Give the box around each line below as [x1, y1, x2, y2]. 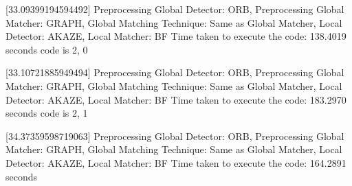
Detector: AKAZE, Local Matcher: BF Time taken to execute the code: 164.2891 [5, 155, 346, 170]
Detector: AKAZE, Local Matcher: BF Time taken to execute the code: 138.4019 [5, 29, 346, 43]
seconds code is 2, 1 [5, 106, 88, 120]
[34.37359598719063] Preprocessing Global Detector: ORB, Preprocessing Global [5, 128, 344, 143]
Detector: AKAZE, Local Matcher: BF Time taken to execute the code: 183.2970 [5, 92, 346, 106]
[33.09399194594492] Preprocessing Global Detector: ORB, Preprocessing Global [5, 2, 344, 16]
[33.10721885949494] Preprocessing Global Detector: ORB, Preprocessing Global [5, 65, 344, 80]
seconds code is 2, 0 [5, 42, 88, 56]
